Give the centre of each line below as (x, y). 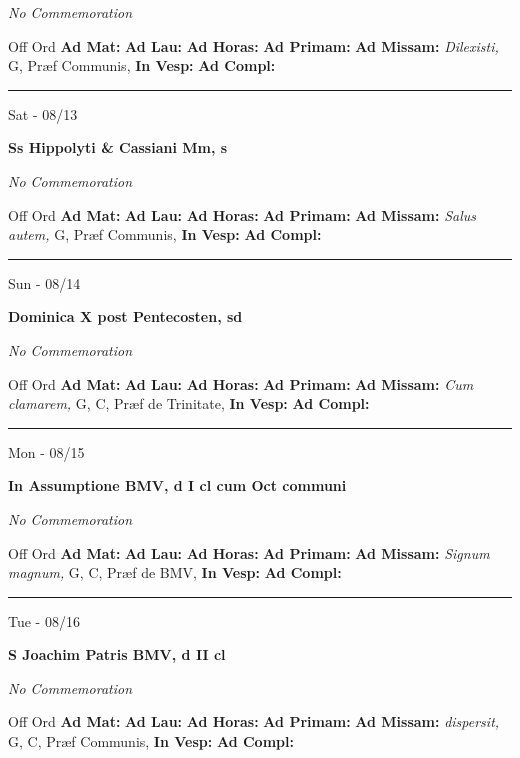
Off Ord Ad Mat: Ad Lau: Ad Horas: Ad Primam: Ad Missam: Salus (242, 214)
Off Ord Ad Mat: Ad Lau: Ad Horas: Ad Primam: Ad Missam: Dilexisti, (253, 45)
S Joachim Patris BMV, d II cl (117, 654)
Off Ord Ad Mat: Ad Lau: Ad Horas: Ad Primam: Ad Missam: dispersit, (254, 721)
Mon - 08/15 (46, 451)
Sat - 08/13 (43, 113)
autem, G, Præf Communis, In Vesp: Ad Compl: (165, 234)
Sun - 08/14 (44, 282)
